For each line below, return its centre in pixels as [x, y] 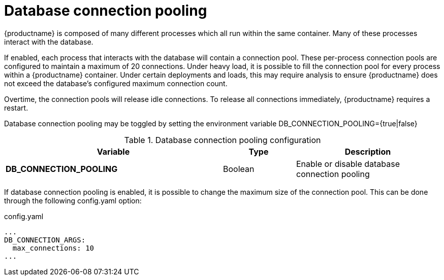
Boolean [239, 169]
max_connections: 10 [53, 248]
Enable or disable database [348, 164]
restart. [16, 108]
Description [368, 151]
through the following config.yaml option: [73, 200]
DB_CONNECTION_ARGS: [45, 240]
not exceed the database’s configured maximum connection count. [116, 83]
